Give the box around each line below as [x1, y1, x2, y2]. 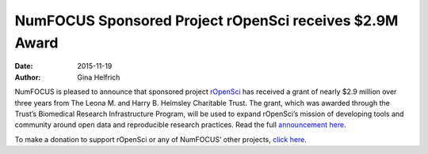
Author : [14, 72, 41, 82]
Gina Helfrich [77, 72, 120, 82]
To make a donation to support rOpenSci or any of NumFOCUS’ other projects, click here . [14, 134, 307, 144]
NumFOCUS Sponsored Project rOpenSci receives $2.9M [14, 12, 399, 29]
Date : [14, 62, 33, 71]
